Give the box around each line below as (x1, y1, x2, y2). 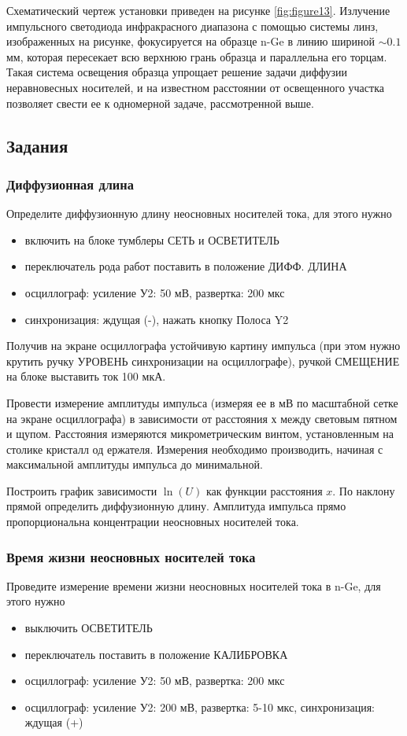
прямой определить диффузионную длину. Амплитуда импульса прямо (6, 498, 346, 514)
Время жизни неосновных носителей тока (6, 546, 256, 566)
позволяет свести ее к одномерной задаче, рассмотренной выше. (6, 94, 314, 111)
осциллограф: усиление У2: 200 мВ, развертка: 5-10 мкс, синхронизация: (24, 698, 375, 715)
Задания (6, 133, 68, 157)
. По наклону (332, 482, 395, 499)
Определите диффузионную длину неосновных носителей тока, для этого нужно (6, 205, 392, 222)
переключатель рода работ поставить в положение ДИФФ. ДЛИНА (24, 258, 347, 274)
